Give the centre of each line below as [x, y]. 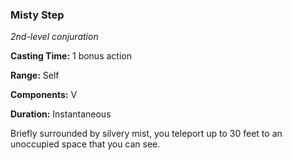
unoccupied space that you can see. [85, 144]
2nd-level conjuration [54, 37]
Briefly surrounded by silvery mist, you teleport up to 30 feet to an [146, 134]
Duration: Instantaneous [61, 114]
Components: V [44, 95]
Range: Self [35, 75]
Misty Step [37, 15]
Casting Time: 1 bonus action [71, 56]
